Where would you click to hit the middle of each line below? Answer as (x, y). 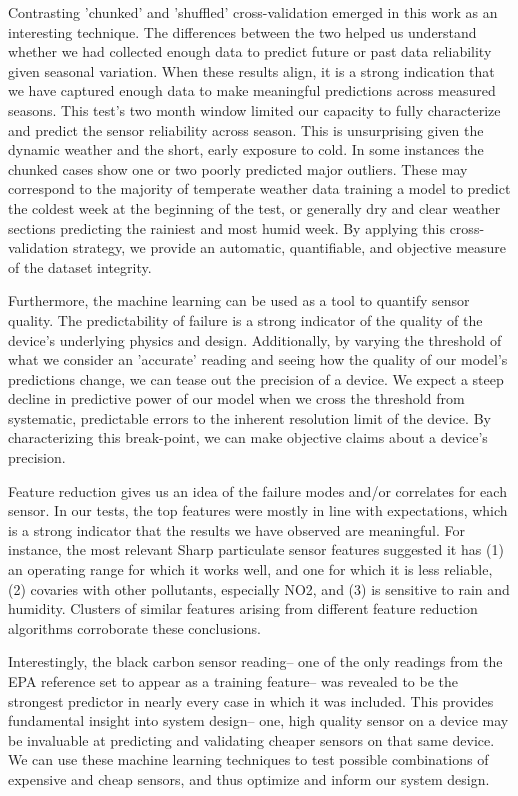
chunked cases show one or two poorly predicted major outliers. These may (238, 168)
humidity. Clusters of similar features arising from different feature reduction (243, 608)
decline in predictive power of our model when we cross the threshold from (236, 398)
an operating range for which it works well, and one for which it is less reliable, (250, 569)
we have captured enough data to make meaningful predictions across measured (252, 90)
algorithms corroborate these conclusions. (134, 627)
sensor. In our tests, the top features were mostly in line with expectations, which (258, 510)
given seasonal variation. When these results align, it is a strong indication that (251, 70)
